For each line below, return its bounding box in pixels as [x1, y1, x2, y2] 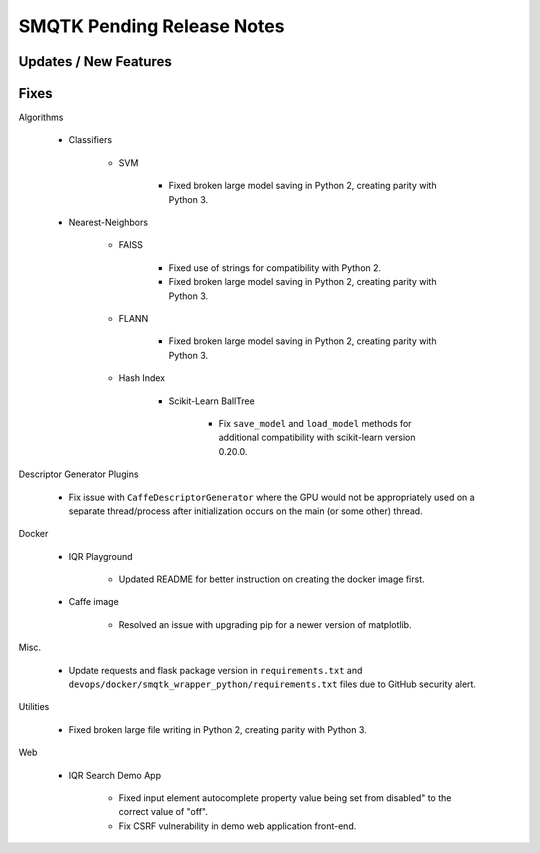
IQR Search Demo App [68, 769, 162, 781]
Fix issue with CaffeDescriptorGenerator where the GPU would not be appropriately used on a [68, 491, 475, 503]
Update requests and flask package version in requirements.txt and [68, 664, 363, 676]
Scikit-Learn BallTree [168, 395, 255, 407]
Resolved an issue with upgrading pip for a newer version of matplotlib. [118, 618, 412, 630]
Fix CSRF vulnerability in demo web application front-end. [118, 820, 357, 832]
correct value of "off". [118, 806, 209, 818]
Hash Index [118, 372, 165, 384]
